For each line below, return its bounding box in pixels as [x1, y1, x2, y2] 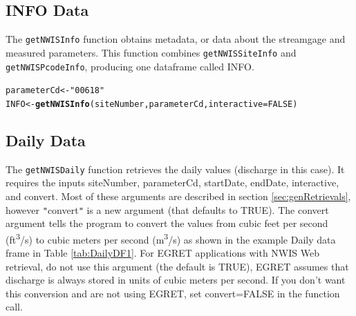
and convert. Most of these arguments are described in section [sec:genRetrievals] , [6, 188, 351, 203]
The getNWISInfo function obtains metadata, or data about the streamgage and [6, 32, 346, 46]
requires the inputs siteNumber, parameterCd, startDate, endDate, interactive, [6, 175, 339, 190]
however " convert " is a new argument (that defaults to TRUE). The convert [6, 202, 329, 217]
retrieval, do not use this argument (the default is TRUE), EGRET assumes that [6, 259, 349, 273]
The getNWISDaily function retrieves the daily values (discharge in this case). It [6, 161, 345, 176]
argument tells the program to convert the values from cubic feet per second [6, 216, 328, 230]
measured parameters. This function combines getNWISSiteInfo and [6, 45, 297, 59]
